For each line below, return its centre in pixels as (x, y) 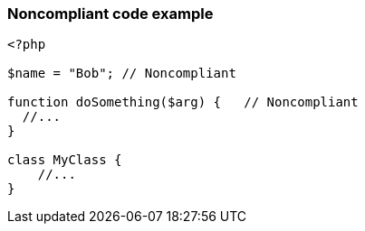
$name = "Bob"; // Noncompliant (122, 74)
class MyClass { (65, 160)
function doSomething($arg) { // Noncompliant (183, 102)
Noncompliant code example (110, 14)
